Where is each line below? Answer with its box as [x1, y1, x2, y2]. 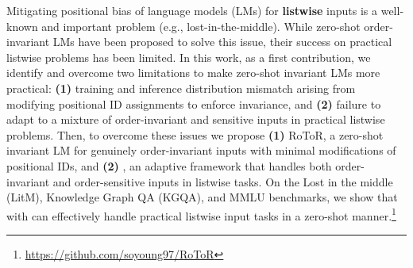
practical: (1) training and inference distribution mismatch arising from [6, 79, 356, 96]
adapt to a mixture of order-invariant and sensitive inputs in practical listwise [6, 111, 385, 128]
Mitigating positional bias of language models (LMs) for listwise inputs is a [6, 2, 378, 18]
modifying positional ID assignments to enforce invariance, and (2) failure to [6, 95, 381, 112]
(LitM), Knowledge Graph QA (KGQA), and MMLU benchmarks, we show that [6, 189, 398, 205]
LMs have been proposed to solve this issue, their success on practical [52, 33, 392, 50]
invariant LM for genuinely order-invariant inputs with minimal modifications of [6, 142, 396, 159]
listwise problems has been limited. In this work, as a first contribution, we [6, 48, 371, 65]
